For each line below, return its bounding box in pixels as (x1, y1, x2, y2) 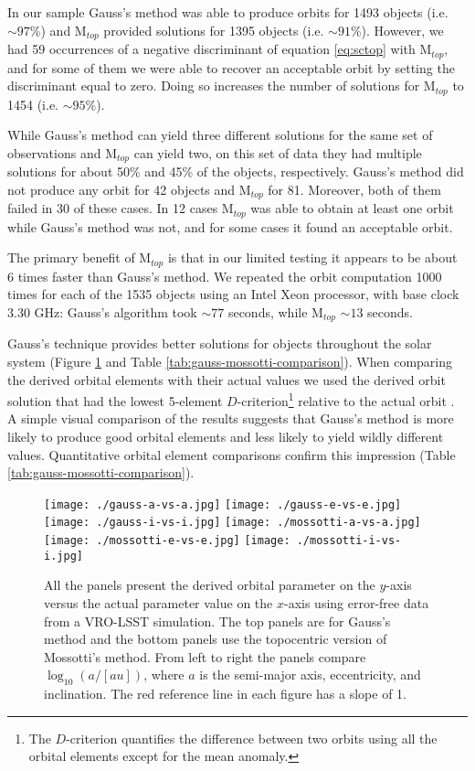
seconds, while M (227, 302, 323, 321)
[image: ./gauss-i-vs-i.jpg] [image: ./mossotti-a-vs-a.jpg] (44, 516, 421, 530)
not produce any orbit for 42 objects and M (7, 179, 251, 198)
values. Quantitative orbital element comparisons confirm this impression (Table (7, 444, 456, 464)
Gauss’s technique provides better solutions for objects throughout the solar (7, 334, 432, 353)
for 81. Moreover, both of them (268, 179, 441, 198)
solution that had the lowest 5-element (7, 391, 223, 410)
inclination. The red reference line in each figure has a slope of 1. (44, 684, 406, 703)
